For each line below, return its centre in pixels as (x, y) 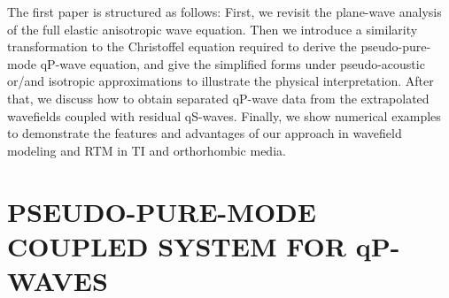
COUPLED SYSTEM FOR (177, 245)
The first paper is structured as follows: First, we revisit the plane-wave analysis (224, 11)
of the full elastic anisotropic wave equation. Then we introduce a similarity (213, 29)
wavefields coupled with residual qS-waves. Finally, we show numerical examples (224, 115)
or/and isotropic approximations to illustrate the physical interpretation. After (221, 81)
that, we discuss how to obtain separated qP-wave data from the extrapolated (218, 98)
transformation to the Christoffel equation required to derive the (182, 46)
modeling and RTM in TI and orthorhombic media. (147, 150)
